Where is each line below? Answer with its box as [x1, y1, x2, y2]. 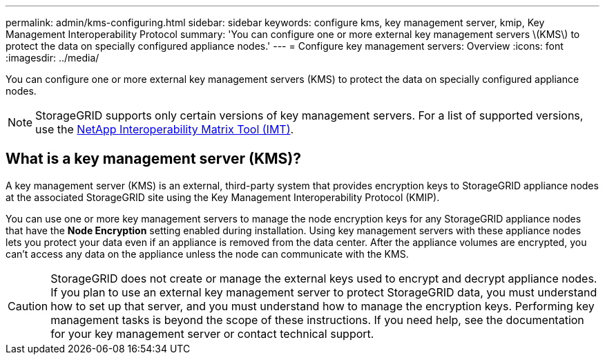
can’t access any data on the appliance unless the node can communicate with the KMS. [6, 247, 409, 260]
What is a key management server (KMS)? [6, 150, 301, 168]
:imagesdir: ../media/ [6, 52, 99, 64]
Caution [8, 299, 48, 313]
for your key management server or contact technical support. [50, 326, 374, 341]
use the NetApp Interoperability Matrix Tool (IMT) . [35, 122, 294, 136]
